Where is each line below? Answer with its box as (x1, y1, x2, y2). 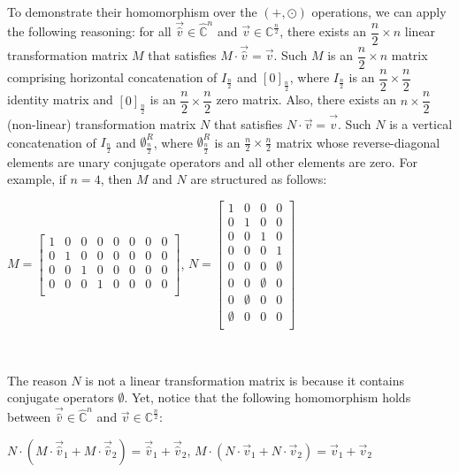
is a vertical (389, 115, 453, 134)
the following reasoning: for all (7, 22, 172, 41)
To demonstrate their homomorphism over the (7, 3, 257, 20)
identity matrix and (7, 90, 113, 109)
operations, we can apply (311, 3, 447, 20)
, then (100, 170, 133, 188)
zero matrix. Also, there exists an (216, 90, 397, 109)
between (7, 408, 51, 426)
